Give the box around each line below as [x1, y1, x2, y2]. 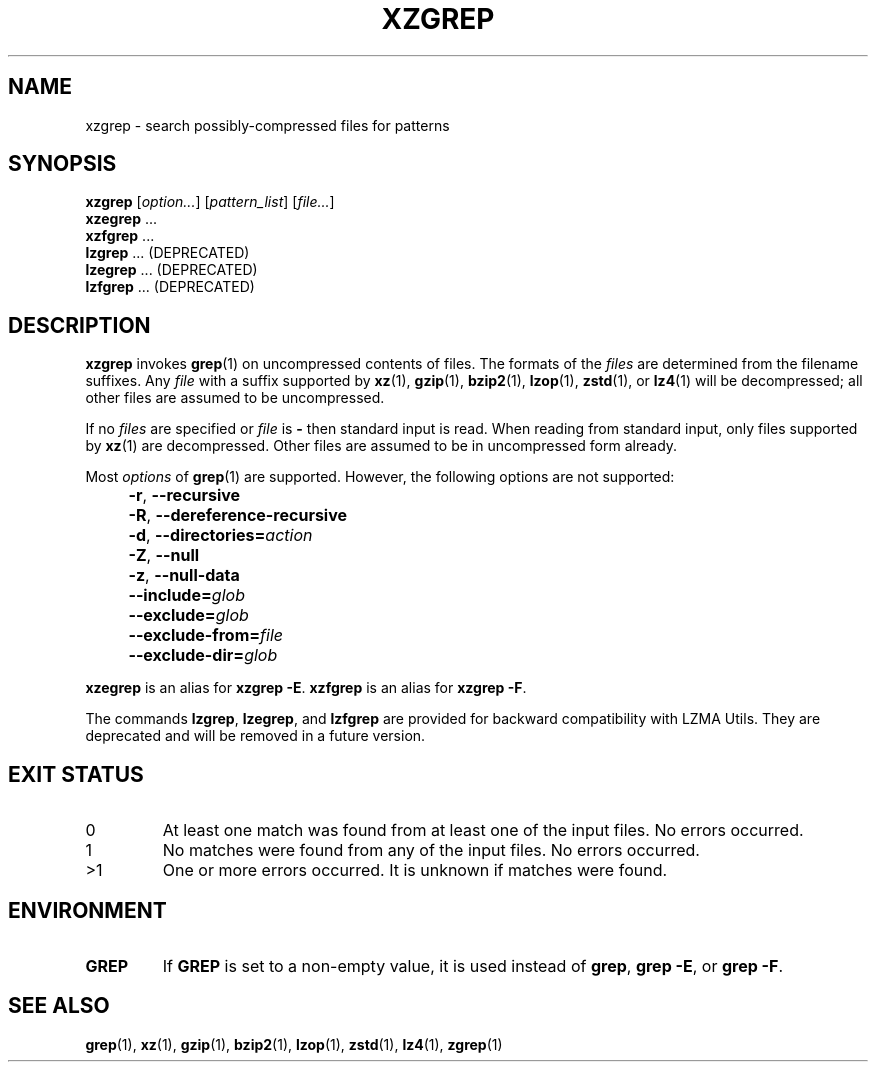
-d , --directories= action [128, 525, 313, 546]
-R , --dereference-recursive [128, 505, 348, 526]
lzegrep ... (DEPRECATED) [85, 261, 258, 279]
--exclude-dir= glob [128, 645, 278, 666]
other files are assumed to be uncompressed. [85, 389, 385, 407]
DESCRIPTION [8, 312, 151, 338]
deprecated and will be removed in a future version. [85, 727, 426, 745]
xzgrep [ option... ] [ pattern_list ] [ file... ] [85, 193, 335, 211]
